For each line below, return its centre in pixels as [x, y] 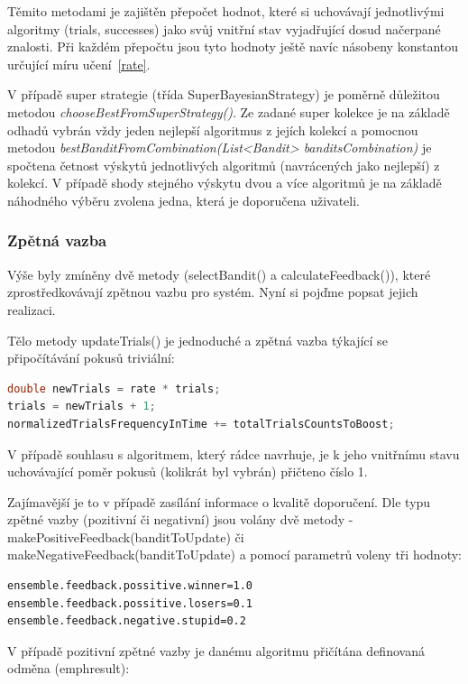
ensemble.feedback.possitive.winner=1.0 [130, 586]
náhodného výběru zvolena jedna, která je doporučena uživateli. [184, 200]
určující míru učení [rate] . [79, 64]
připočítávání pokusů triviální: [91, 358]
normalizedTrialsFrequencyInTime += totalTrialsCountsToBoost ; [201, 424]
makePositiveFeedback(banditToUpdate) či [126, 536]
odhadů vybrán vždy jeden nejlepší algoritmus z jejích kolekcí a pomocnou [213, 129]
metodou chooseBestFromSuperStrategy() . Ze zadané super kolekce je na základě [229, 111]
